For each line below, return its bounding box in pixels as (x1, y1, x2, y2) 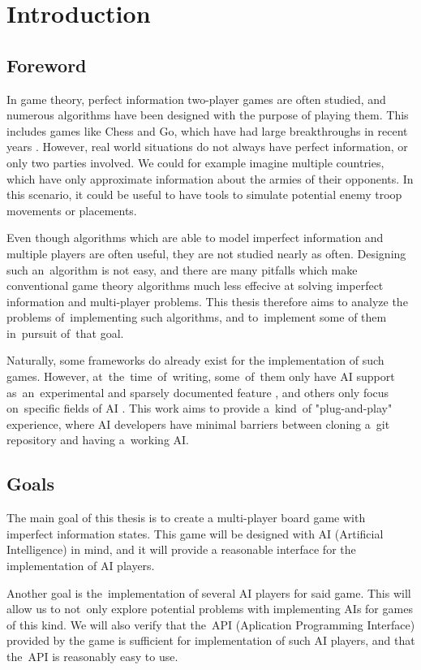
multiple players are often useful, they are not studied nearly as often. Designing (6, 244, 406, 262)
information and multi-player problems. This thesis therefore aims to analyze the (6, 292, 408, 309)
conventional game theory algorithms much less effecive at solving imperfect (6, 277, 384, 294)
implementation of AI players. (6, 557, 155, 574)
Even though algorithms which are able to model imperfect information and (6, 229, 384, 246)
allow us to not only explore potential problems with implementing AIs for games (6, 600, 413, 617)
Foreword (6, 52, 87, 77)
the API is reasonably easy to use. (6, 648, 178, 664)
